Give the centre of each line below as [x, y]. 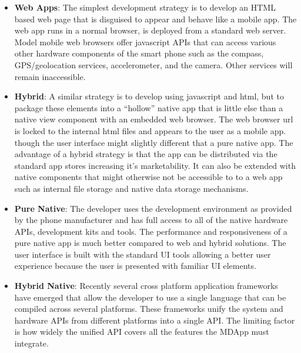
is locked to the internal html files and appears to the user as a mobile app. [150, 130]
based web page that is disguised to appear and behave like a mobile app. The [155, 19]
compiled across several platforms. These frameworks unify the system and [149, 309]
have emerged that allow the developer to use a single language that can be [150, 297]
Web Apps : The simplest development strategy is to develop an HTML [145, 7]
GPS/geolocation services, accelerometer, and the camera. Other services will [153, 64]
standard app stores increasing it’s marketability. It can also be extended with [155, 165]
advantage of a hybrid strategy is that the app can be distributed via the [146, 154]
